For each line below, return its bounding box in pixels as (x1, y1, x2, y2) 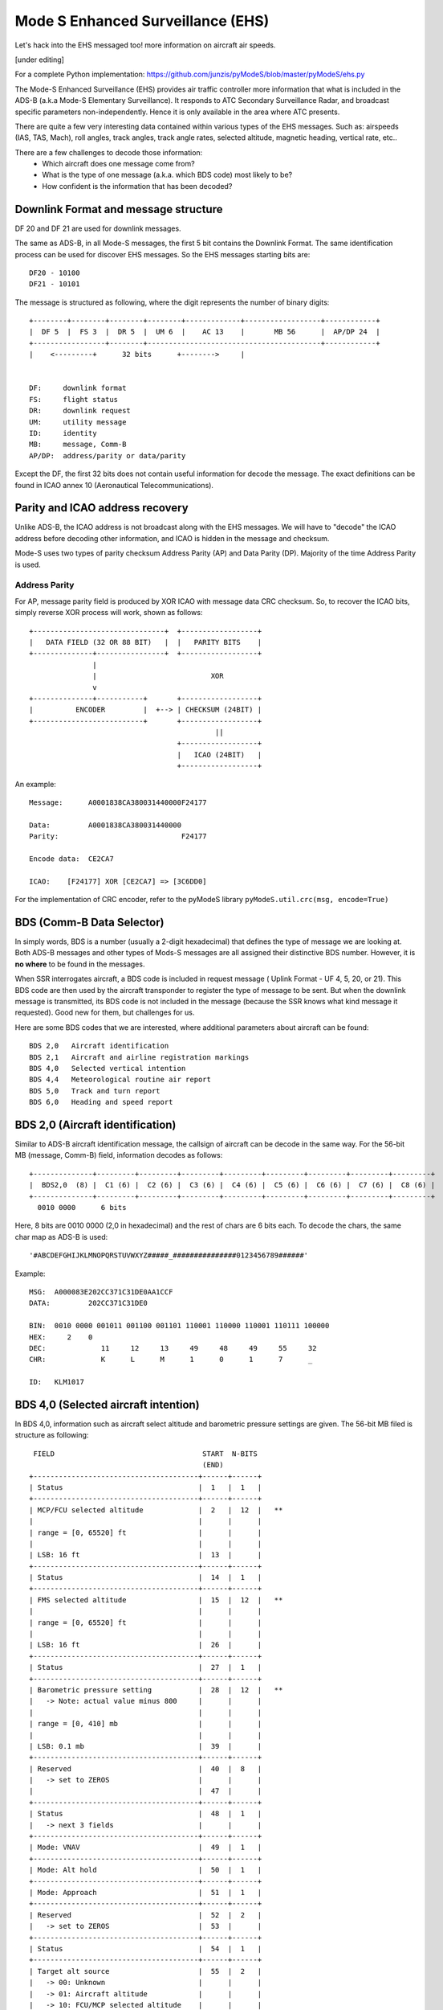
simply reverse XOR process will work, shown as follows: (14, 608, 203, 617)
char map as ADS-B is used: (14, 1232, 108, 1241)
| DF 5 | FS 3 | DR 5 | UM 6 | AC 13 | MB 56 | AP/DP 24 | (29, 327, 380, 337)
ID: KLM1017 (29, 1377, 84, 1387)
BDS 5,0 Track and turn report (29, 1086, 161, 1095)
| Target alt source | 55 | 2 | (29, 1967, 262, 1975)
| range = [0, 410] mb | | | (29, 1719, 262, 1729)
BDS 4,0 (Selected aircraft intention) (14, 1397, 200, 1411)
